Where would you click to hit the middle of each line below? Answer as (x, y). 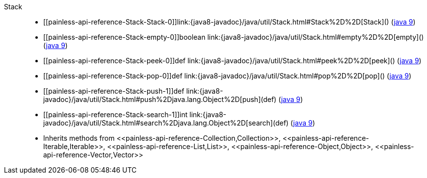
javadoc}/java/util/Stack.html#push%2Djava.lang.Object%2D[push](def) (160, 99)
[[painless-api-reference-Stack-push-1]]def (114, 91)
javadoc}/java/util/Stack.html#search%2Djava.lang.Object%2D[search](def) (166, 123)
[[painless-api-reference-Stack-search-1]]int (116, 114)
